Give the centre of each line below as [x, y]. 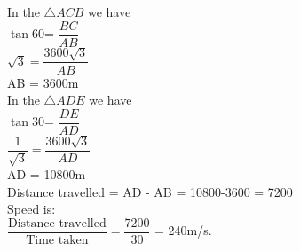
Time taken [57, 240]
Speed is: [32, 209]
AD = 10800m [47, 173]
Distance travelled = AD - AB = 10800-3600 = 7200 [150, 191]
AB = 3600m [43, 82]
